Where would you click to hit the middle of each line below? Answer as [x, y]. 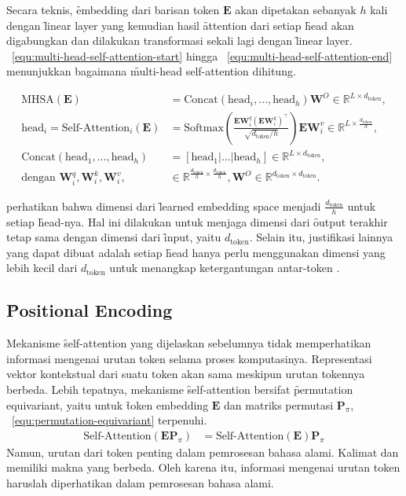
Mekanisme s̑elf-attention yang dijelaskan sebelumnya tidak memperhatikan [189, 343]
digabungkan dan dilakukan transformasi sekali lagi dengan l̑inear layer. [179, 40]
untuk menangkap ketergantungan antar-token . [225, 268]
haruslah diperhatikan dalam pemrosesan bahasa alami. [140, 482]
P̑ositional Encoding [90, 310]
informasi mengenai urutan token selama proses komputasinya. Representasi [189, 358]
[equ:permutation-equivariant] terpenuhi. [110, 420]
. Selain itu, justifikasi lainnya [321, 237]
